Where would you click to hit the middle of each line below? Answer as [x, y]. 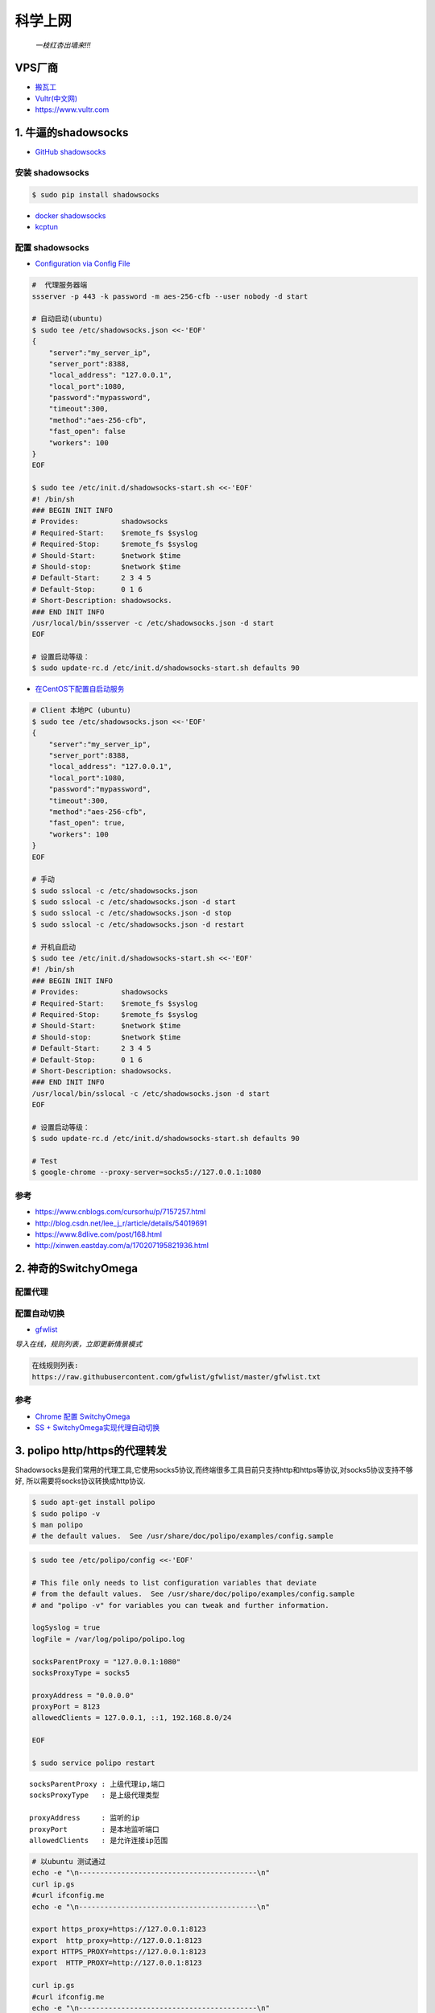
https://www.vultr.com [72, 110]
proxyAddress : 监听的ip [85, 1818]
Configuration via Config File [83, 264]
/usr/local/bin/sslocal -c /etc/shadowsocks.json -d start [151, 1093]
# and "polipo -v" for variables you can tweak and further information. [180, 1605]
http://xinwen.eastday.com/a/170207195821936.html [122, 1246]
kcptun [47, 227]
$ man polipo [58, 1525]
